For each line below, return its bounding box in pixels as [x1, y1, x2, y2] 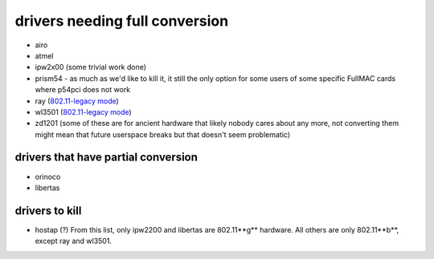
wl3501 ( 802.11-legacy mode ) [35, 107, 132, 116]
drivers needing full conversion [14, 12, 229, 30]
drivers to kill [14, 204, 82, 217]
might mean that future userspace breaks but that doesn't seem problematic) [35, 129, 291, 140]
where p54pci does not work [35, 85, 131, 95]
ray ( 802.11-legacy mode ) [35, 96, 120, 106]
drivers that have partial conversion [14, 151, 199, 164]
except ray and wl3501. [35, 237, 113, 246]
